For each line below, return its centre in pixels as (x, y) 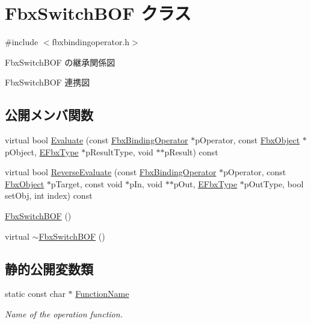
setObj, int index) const (49, 195)
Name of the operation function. (64, 314)
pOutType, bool (274, 183)
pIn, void (146, 183)
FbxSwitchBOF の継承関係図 (60, 62)
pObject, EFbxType (42, 151)
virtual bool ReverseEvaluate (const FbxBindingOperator (111, 172)
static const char (35, 294)
